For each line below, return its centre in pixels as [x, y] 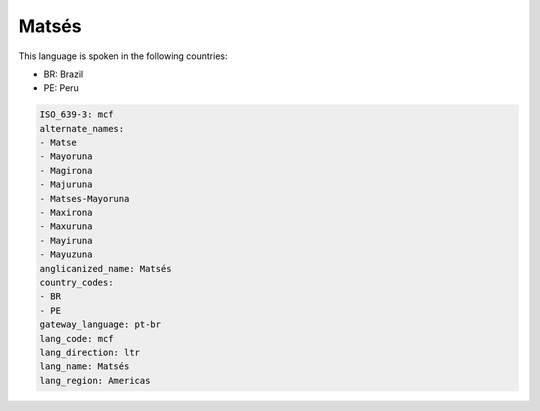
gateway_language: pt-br [100, 324]
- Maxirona [66, 213]
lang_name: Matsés [84, 366]
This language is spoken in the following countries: [123, 56]
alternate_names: [82, 128]
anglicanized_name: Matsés [105, 268]
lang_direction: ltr [89, 352]
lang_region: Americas [95, 380]
